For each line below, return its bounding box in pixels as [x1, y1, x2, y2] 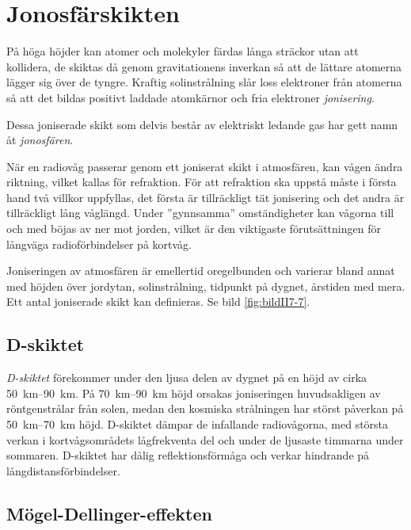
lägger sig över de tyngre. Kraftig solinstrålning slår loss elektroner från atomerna [6, 74, 402, 90]
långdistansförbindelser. [6, 462, 120, 479]
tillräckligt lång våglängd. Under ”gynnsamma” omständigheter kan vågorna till [6, 204, 394, 221]
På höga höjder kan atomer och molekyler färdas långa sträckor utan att [6, 43, 359, 59]
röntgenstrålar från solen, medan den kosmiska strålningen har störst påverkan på [6, 400, 404, 417]
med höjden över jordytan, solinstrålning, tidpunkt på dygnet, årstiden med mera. [6, 277, 405, 294]
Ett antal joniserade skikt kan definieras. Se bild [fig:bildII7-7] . [6, 293, 310, 310]
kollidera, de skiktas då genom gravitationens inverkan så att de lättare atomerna [6, 58, 402, 74]
